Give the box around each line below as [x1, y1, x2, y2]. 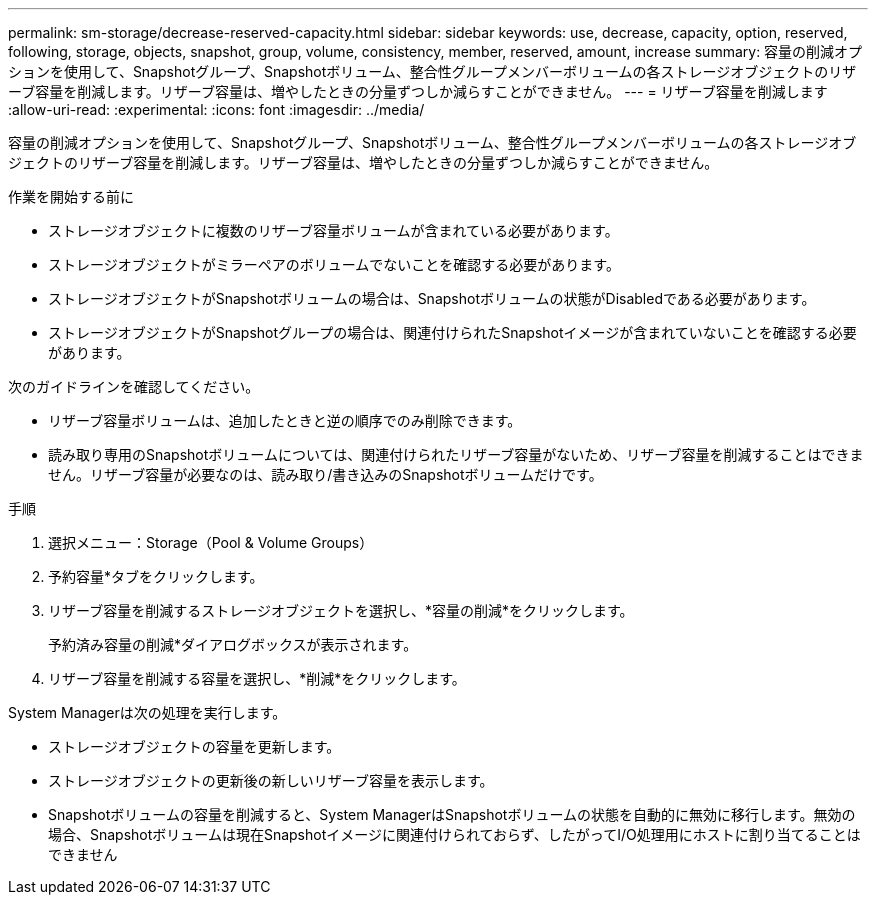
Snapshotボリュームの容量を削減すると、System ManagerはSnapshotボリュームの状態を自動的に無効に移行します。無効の [48, 806, 856, 823]
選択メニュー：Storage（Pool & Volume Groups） [48, 534, 374, 551]
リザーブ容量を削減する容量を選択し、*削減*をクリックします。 [48, 670, 466, 687]
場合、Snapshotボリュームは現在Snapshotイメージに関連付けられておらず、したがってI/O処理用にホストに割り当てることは [48, 826, 861, 843]
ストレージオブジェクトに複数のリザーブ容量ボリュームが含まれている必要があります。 [48, 222, 619, 239]
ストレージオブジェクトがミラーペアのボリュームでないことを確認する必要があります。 [48, 256, 620, 273]
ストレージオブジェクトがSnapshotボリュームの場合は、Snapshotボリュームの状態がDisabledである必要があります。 [48, 290, 816, 307]
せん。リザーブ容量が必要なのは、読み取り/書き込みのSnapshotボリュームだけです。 [48, 466, 603, 483]
